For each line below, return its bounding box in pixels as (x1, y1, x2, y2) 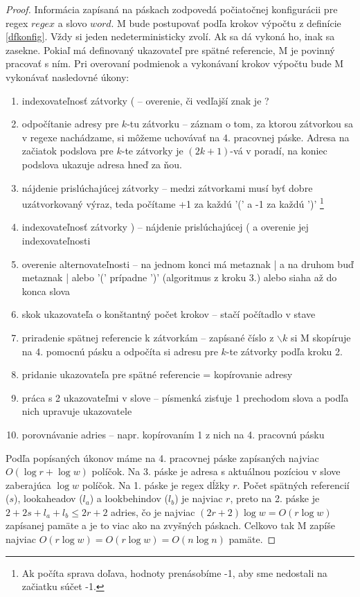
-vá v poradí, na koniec (230, 143, 327, 158)
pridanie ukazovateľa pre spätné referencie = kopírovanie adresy (21, 367, 293, 382)
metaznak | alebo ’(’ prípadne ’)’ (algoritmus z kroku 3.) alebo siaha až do (21, 270, 337, 285)
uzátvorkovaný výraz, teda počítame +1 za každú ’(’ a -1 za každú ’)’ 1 (21, 195, 324, 211)
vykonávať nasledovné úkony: (6, 69, 129, 84)
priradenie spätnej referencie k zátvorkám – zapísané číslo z (21, 330, 274, 344)
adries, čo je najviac (111, 504, 195, 519)
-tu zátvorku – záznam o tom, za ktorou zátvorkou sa (127, 116, 353, 131)
